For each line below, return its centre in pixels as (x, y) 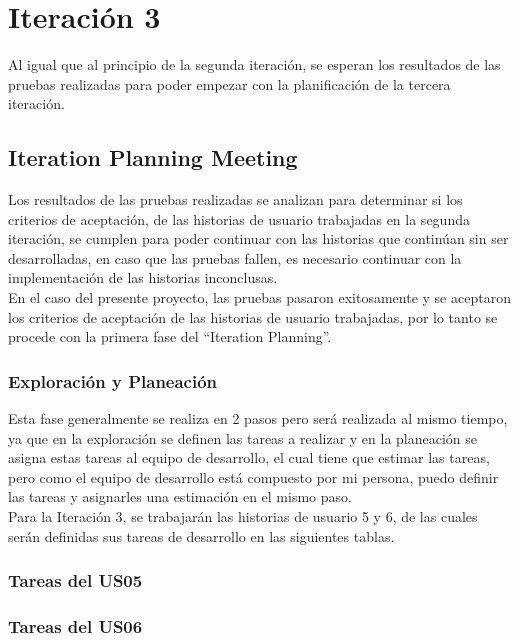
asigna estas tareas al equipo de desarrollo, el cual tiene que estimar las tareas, (249, 457)
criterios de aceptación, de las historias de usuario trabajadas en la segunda (239, 218)
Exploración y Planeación (113, 380)
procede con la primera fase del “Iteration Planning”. (170, 336)
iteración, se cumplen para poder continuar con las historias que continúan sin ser (258, 238)
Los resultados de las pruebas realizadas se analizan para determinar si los (235, 199)
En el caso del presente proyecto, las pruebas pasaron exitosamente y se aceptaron (259, 297)
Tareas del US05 (75, 580)
